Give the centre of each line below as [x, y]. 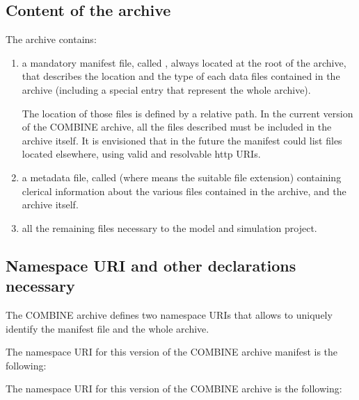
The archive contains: [51, 39]
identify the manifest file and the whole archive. [107, 328]
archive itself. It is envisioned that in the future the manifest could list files [182, 140]
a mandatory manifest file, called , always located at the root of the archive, [184, 62]
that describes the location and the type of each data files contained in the [181, 76]
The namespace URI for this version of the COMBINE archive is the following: [174, 389]
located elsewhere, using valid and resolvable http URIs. [141, 154]
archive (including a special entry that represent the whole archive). [166, 89]
